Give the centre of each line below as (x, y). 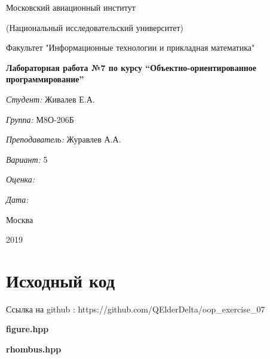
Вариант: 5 (27, 159)
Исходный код (61, 280)
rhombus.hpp (34, 349)
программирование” (45, 79)
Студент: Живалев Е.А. (50, 99)
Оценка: (21, 179)
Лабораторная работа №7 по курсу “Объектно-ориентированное (131, 67)
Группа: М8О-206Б (40, 119)
